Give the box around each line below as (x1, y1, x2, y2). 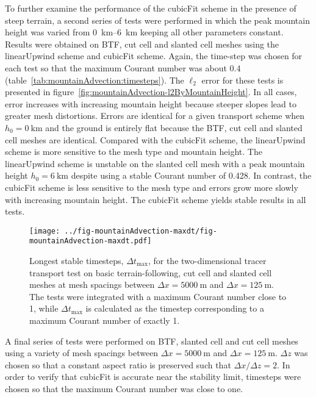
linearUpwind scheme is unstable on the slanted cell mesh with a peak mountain (5, 157, 305, 170)
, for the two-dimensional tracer (148, 254, 267, 266)
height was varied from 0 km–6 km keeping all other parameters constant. (5, 26, 284, 38)
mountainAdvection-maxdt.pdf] (29, 237, 152, 246)
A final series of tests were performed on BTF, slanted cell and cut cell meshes (5, 334, 298, 347)
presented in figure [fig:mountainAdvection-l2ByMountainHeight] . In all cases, (5, 85, 297, 98)
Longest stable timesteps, (29, 254, 124, 266)
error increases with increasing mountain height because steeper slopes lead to (5, 97, 296, 110)
